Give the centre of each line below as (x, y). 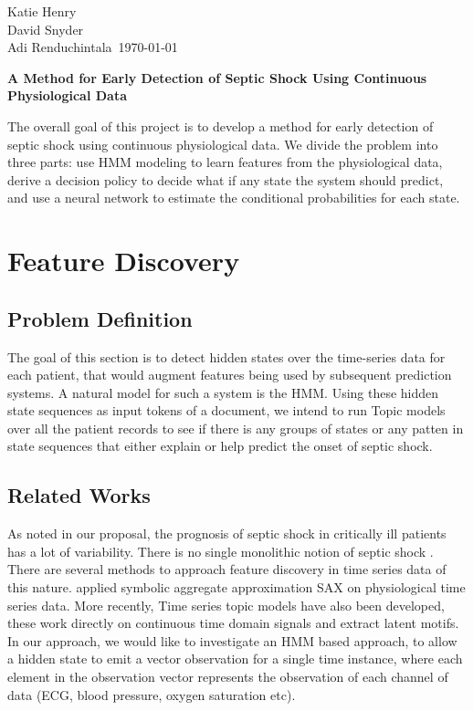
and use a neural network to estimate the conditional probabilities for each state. (234, 198)
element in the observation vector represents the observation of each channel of (228, 677)
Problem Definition (100, 318)
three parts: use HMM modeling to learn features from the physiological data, (225, 162)
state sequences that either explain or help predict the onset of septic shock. (220, 446)
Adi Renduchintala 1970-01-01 (93, 47)
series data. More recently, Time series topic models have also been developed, (226, 605)
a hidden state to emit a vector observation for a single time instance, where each (235, 659)
